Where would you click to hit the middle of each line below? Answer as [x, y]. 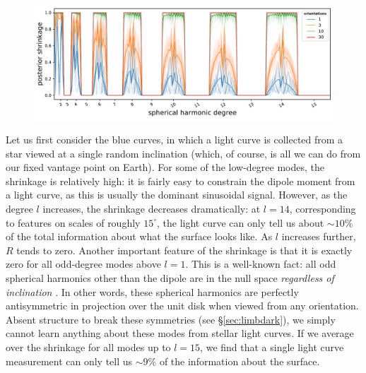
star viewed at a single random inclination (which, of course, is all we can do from [183, 153]
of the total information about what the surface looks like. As [139, 236]
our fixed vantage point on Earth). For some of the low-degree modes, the [165, 167]
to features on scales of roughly [73, 222]
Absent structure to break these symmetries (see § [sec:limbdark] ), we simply [171, 319]
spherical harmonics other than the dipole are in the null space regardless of [170, 278]
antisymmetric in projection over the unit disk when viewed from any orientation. [182, 306]
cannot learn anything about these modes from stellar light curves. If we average [180, 333]
